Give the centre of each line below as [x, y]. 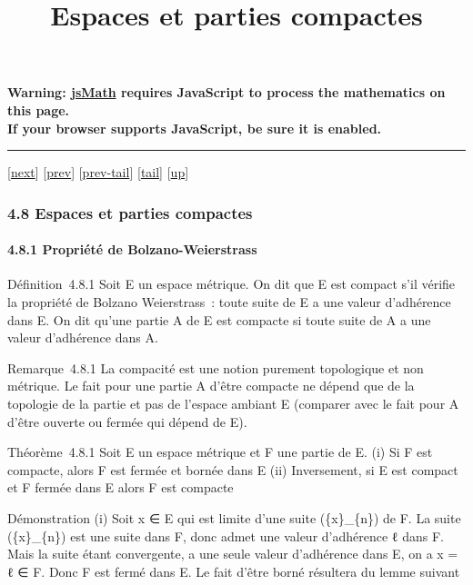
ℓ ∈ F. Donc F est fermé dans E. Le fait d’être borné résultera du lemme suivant [234, 571]
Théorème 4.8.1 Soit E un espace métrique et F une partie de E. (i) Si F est [220, 452]
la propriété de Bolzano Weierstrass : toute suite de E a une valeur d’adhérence [229, 301]
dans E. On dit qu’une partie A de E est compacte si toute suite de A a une [219, 319]
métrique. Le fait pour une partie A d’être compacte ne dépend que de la [211, 386]
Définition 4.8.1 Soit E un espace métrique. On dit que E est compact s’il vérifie [231, 284]
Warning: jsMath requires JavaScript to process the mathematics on [226, 92]
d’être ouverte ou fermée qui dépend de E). [127, 421]
